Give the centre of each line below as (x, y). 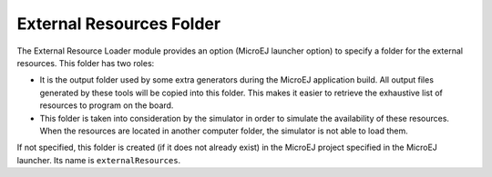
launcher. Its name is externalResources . (99, 160)
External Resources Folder (119, 24)
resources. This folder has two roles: (86, 63)
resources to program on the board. (107, 105)
